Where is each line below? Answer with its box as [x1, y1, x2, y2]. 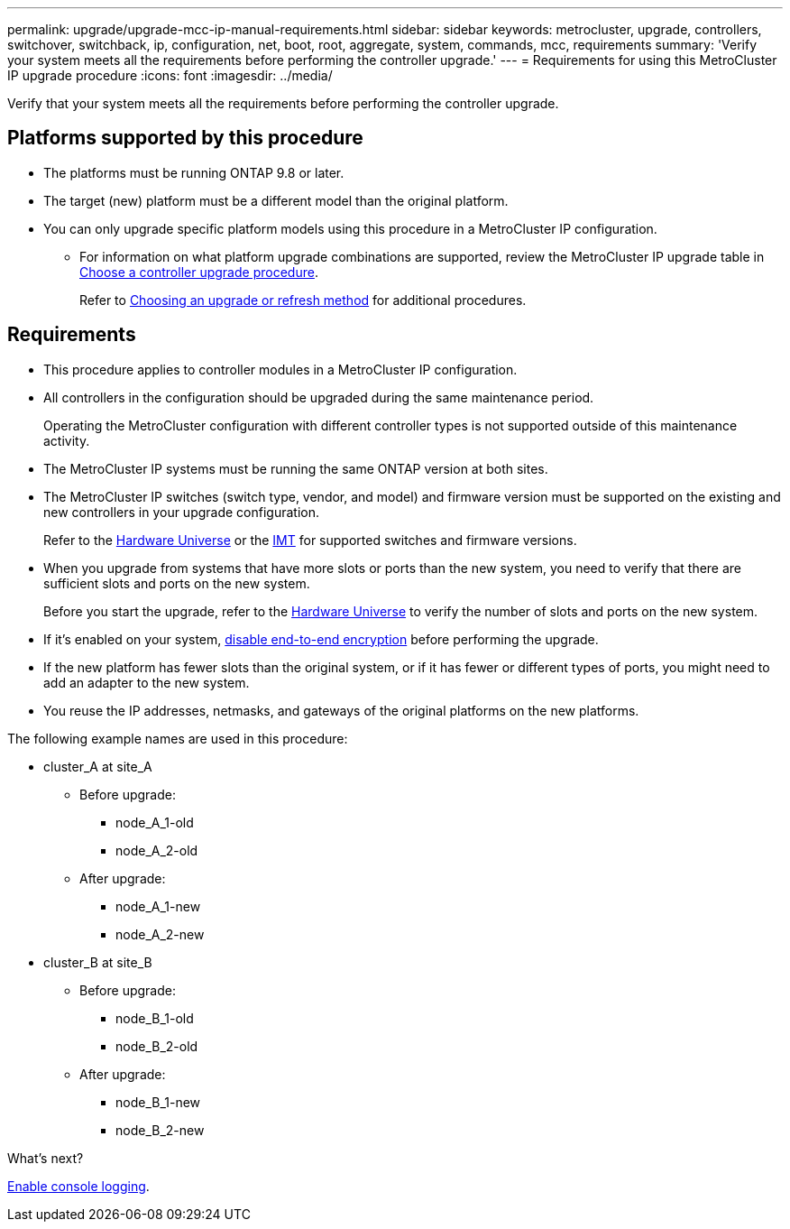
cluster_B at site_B [43, 954, 152, 970]
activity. [43, 432, 90, 448]
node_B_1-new [115, 1094, 201, 1110]
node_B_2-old [115, 1038, 198, 1054]
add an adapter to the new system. [43, 674, 250, 690]
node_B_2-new [115, 1122, 205, 1138]
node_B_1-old [115, 1010, 194, 1026]
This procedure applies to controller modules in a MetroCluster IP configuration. [43, 361, 518, 377]
